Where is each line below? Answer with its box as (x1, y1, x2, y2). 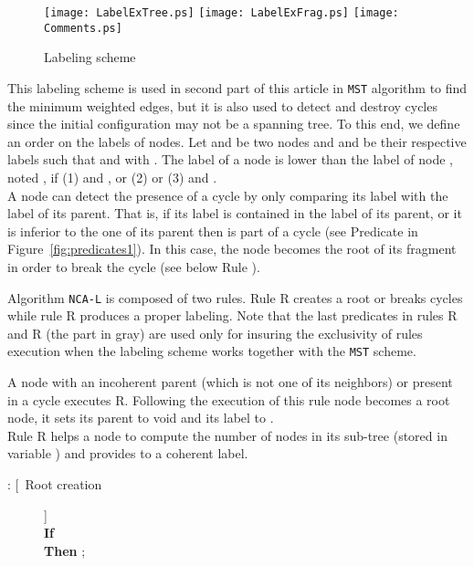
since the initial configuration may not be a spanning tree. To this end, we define (7, 114, 460, 133)
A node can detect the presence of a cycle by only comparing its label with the (7, 185, 448, 204)
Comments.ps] (44, 21, 122, 35)
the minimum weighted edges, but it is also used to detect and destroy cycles (7, 96, 437, 115)
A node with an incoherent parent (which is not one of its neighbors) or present (7, 372, 453, 391)
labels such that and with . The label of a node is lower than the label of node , (7, 150, 453, 169)
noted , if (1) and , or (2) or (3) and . (7, 167, 217, 186)
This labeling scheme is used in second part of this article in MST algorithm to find (7, 78, 468, 97)
